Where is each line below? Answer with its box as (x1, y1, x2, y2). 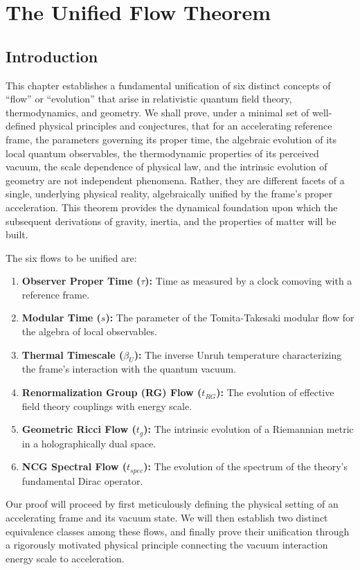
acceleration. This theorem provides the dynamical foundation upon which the (6, 199, 338, 214)
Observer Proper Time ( (21, 274, 141, 288)
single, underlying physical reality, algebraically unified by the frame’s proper (6, 186, 333, 201)
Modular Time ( (21, 310, 101, 325)
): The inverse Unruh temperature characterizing (134, 347, 342, 362)
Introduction (6, 45, 98, 66)
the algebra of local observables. (21, 324, 157, 339)
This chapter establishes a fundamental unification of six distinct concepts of (6, 78, 331, 92)
